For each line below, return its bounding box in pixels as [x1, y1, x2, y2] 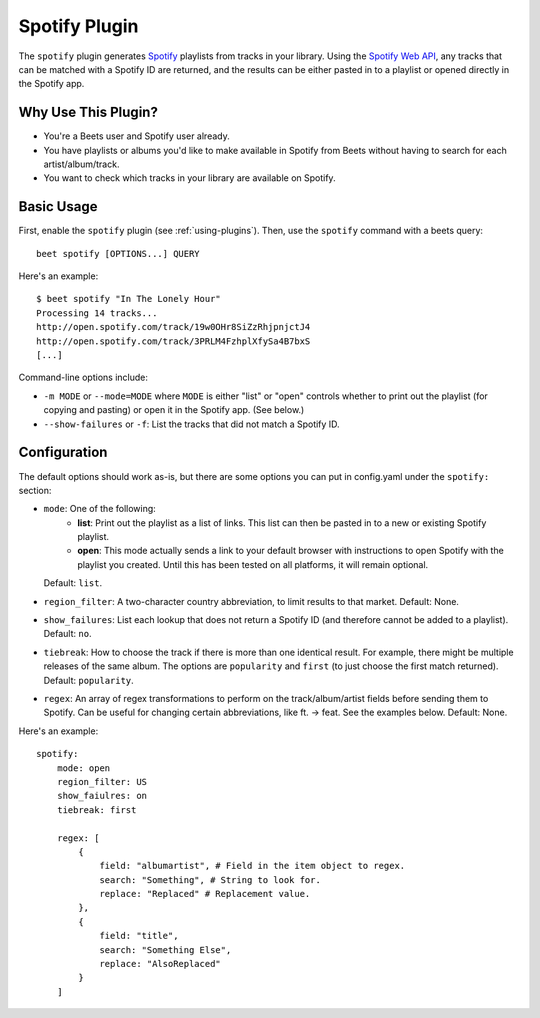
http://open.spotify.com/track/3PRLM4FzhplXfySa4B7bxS [36, 335, 311, 347]
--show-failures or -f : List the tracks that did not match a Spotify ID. [43, 418, 340, 430]
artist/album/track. [43, 158, 120, 170]
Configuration [18, 444, 108, 461]
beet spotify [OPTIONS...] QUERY [36, 248, 200, 259]
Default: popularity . [43, 674, 134, 686]
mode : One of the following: [43, 503, 157, 515]
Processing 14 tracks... [36, 307, 158, 319]
